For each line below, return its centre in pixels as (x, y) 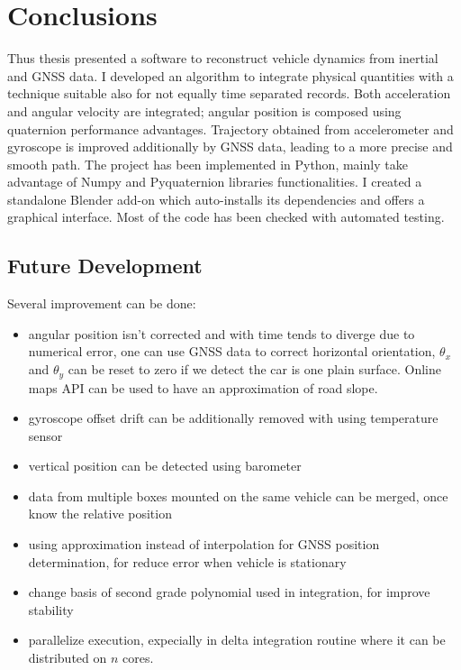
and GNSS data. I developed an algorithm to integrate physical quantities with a (230, 75)
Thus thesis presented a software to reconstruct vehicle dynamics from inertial (223, 58)
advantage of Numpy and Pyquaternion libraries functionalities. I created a (215, 182)
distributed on (68, 658)
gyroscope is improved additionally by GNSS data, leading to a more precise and (230, 147)
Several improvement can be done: (102, 303)
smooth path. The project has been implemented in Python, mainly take (208, 164)
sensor (45, 435)
